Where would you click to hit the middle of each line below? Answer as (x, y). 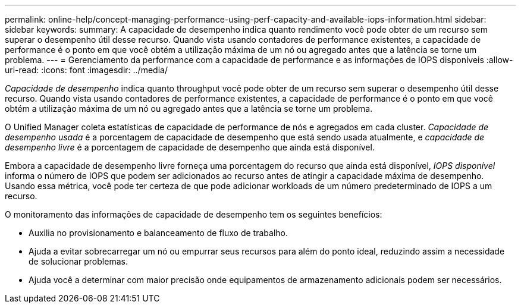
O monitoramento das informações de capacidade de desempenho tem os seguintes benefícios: (194, 214)
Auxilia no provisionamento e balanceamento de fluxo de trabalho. (158, 233)
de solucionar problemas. (78, 261)
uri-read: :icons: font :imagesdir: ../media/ (86, 70)
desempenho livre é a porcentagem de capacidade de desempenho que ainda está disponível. (190, 147)
